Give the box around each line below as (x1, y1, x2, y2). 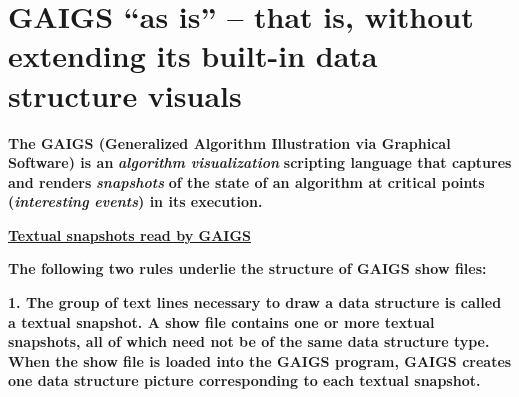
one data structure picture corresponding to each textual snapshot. (8, 370, 481, 391)
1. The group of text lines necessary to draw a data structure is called (8, 292, 502, 313)
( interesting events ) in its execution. (8, 191, 263, 212)
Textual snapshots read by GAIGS (8, 224, 252, 245)
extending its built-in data (8, 35, 378, 76)
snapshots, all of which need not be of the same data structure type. (8, 331, 490, 352)
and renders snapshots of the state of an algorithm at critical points (8, 171, 485, 192)
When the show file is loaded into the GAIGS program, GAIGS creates (8, 350, 512, 371)
